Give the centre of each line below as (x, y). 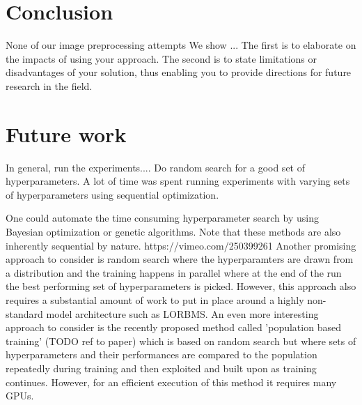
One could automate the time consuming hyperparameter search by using (162, 218)
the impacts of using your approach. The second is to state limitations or (162, 58)
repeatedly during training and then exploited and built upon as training (161, 368)
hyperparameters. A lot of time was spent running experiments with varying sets (178, 181)
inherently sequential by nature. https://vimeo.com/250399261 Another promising (181, 245)
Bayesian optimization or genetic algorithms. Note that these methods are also (173, 231)
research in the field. (49, 85)
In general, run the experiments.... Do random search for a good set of (155, 167)
